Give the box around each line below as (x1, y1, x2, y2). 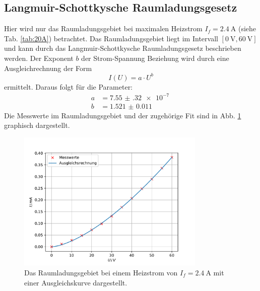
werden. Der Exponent (4, 52, 74, 63)
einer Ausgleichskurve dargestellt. (24, 277, 127, 287)
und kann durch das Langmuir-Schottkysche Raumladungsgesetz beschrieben (4, 43, 241, 53)
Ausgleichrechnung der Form (4, 62, 92, 73)
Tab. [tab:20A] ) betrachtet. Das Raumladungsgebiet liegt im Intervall (4, 33, 218, 43)
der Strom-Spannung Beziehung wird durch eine (81, 52, 229, 63)
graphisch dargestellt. (4, 120, 70, 130)
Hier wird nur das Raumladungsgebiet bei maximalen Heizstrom (4, 23, 203, 34)
